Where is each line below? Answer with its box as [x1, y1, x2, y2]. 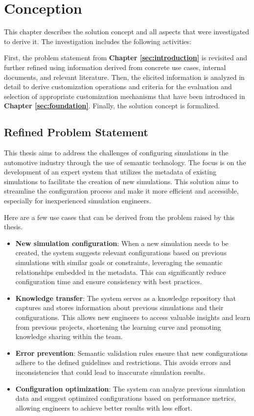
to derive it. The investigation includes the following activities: [4, 36, 191, 46]
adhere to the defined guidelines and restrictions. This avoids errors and [15, 357, 231, 367]
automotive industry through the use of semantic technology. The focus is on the [4, 157, 246, 167]
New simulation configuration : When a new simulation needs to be [15, 238, 229, 248]
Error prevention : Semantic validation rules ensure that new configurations [15, 347, 248, 358]
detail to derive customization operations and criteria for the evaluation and [4, 81, 232, 92]
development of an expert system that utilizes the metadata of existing [4, 167, 216, 177]
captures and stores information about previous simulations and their [15, 302, 224, 313]
